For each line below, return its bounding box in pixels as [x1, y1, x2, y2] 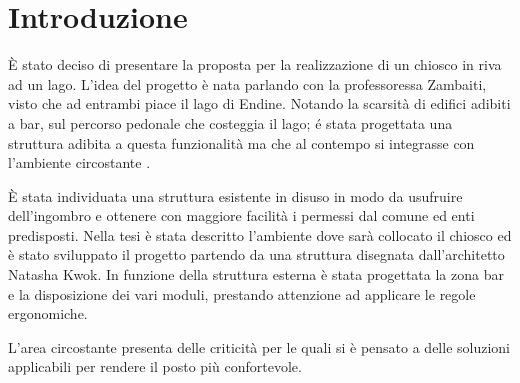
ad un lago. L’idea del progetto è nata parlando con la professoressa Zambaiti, [8, 73, 487, 94]
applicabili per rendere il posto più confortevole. [8, 356, 302, 377]
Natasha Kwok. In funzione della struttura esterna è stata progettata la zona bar [8, 264, 504, 285]
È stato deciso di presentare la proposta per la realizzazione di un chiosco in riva [8, 54, 502, 75]
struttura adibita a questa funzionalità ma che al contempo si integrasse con [8, 132, 475, 153]
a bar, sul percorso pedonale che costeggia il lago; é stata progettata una [8, 112, 453, 133]
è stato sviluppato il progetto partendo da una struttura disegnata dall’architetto [8, 244, 505, 265]
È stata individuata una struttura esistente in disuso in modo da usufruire [8, 185, 463, 206]
